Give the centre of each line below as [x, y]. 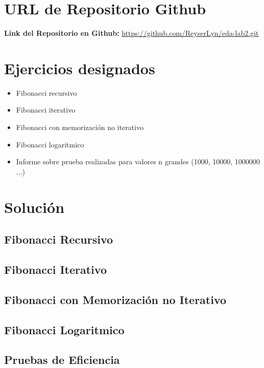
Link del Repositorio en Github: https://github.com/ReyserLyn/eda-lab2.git [131, 33]
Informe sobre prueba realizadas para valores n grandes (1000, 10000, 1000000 [138, 161]
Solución [34, 207]
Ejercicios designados [80, 68]
